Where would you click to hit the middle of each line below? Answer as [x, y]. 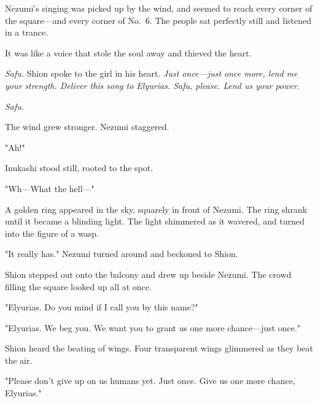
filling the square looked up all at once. [78, 286]
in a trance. [27, 32]
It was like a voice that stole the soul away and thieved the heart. [128, 52]
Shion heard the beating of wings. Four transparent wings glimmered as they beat [159, 348]
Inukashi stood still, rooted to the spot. [79, 168]
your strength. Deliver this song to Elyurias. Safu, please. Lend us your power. [153, 85]
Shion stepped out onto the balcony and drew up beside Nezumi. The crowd [148, 274]
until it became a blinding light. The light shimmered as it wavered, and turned [155, 221]
